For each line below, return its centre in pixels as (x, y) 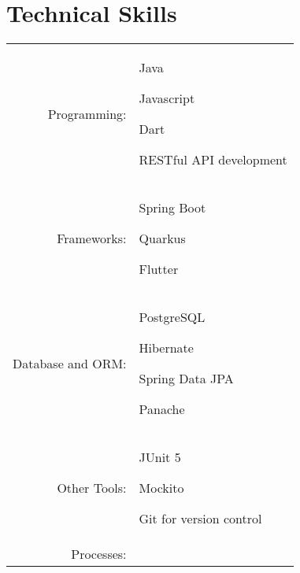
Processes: (99, 554)
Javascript (167, 98)
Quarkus (162, 238)
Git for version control (200, 519)
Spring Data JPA (186, 379)
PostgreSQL (172, 317)
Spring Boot (172, 208)
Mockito (161, 488)
